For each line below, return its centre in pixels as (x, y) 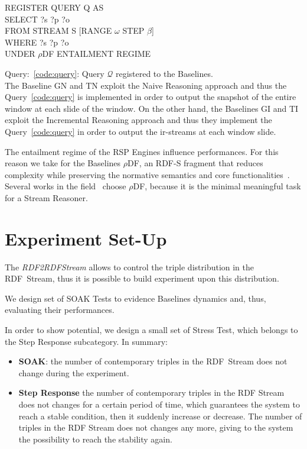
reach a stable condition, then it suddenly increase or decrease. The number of (160, 416)
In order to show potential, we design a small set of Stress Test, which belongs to (151, 330)
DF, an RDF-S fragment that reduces (195, 163)
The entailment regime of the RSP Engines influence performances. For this (142, 151)
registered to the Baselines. (164, 73)
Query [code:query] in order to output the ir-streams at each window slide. (141, 131)
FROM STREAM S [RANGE (58, 30)
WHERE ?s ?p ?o (37, 42)
